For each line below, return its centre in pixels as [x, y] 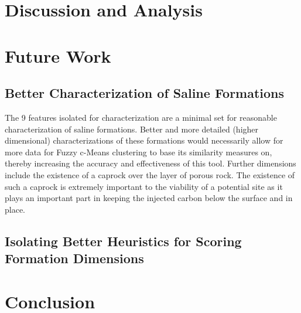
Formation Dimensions [74, 258]
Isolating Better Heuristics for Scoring [123, 241]
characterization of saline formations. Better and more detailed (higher [132, 129]
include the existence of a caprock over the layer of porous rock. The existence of [150, 174]
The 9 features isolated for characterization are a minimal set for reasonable [141, 117]
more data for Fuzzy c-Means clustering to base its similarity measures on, [138, 152]
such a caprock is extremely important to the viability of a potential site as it [144, 186]
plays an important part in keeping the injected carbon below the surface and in [149, 198]
